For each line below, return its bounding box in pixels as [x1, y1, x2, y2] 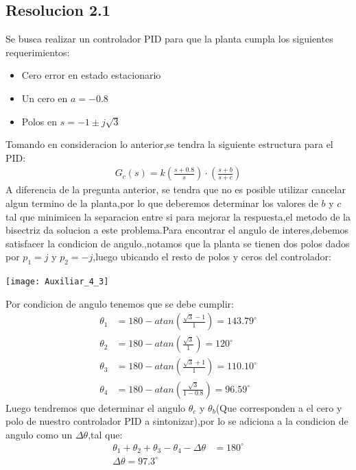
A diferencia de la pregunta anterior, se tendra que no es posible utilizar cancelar [5, 182, 346, 197]
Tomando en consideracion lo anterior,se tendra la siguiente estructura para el [5, 137, 333, 151]
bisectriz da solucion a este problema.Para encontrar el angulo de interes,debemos [5, 223, 349, 237]
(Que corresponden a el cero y [215, 400, 342, 415]
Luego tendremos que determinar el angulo [5, 400, 186, 415]
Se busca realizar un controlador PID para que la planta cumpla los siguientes [5, 32, 333, 46]
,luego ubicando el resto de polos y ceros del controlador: [93, 249, 331, 264]
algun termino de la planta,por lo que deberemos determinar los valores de [5, 195, 318, 210]
